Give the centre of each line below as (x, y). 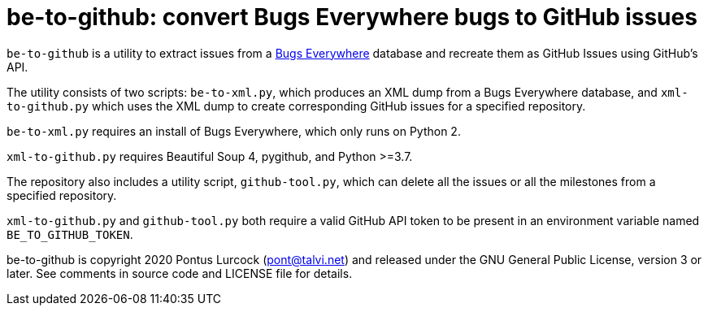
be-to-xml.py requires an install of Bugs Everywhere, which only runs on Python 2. (234, 131)
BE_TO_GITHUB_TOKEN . (70, 234)
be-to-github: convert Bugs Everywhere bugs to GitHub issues (352, 17)
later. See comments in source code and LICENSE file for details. (180, 273)
